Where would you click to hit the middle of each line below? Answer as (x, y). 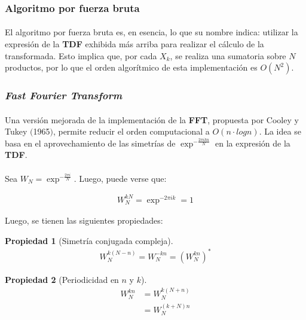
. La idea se (280, 131)
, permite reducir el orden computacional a (131, 131)
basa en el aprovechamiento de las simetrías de (90, 143)
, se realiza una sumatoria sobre (228, 55)
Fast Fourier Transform (64, 95)
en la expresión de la (253, 143)
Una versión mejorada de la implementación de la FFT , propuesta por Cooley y (152, 119)
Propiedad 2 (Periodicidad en (62, 279)
